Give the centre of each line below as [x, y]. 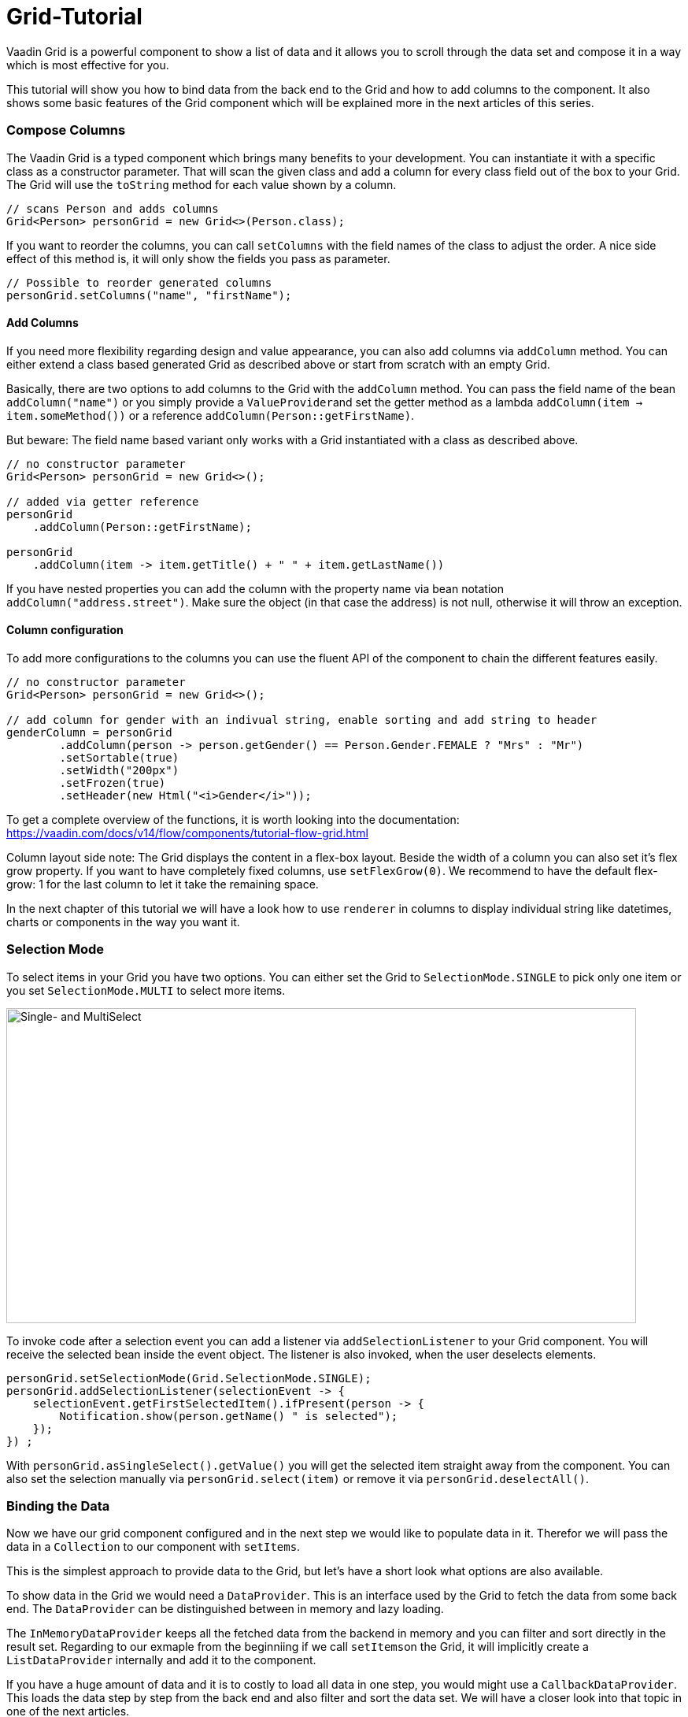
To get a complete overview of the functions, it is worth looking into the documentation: [233, 819]
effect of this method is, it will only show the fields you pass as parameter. [198, 258]
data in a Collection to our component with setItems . [154, 1547]
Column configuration [65, 630]
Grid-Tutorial [74, 17]
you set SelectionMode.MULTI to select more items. [146, 990]
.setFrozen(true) [113, 782]
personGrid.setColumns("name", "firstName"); [149, 295]
